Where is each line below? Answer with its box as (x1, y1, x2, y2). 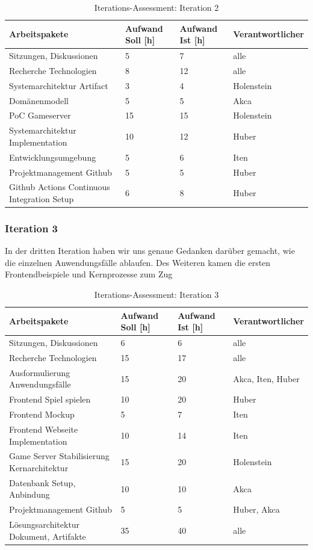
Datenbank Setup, (9, 476, 76, 489)
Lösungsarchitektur (9, 518, 80, 531)
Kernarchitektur (9, 461, 69, 474)
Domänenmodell (9, 94, 69, 107)
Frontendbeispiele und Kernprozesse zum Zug (5, 268, 173, 280)
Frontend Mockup (9, 408, 75, 421)
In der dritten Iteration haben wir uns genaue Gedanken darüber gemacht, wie (5, 244, 295, 257)
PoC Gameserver (9, 109, 71, 122)
